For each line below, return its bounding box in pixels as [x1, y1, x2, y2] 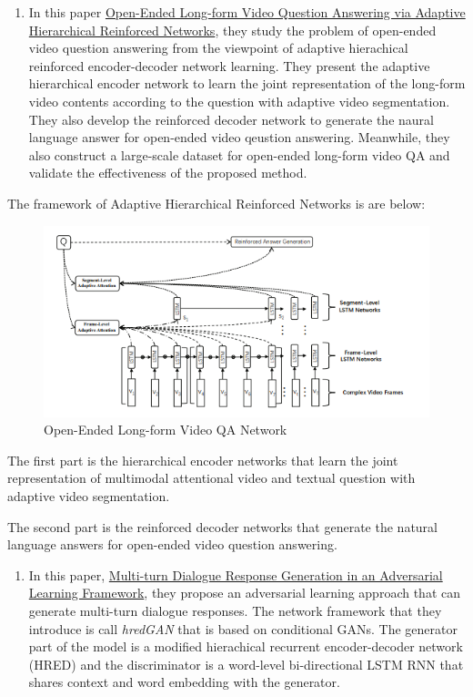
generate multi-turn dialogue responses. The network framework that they [28, 601, 442, 620]
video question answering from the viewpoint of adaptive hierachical [28, 38, 408, 57]
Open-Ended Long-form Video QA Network [44, 420, 287, 439]
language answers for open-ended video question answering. [7, 535, 337, 554]
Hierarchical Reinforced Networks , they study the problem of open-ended [28, 20, 437, 39]
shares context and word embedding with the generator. [28, 672, 340, 692]
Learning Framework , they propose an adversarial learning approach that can [28, 583, 460, 602]
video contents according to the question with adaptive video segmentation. [28, 91, 450, 110]
